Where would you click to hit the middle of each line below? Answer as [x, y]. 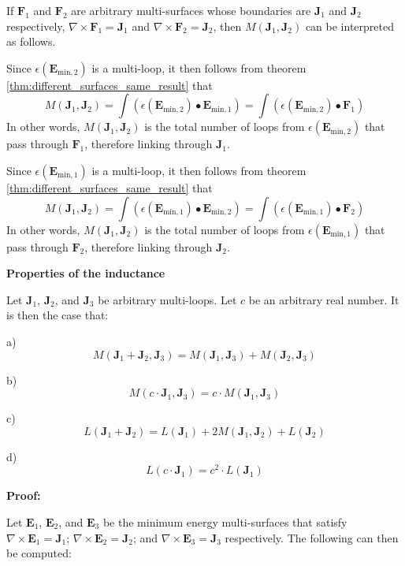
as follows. [31, 41]
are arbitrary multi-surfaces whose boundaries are [191, 10]
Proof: [24, 495]
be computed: [39, 553]
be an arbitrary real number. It [324, 299]
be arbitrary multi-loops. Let [167, 299]
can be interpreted [349, 26]
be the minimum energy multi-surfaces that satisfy [225, 521]
